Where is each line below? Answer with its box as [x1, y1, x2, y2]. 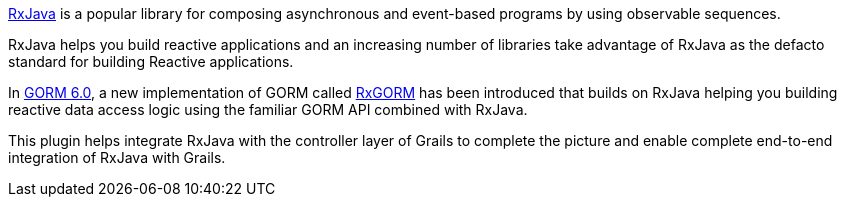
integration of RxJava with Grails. [8, 149, 226, 166]
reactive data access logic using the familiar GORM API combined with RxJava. [8, 101, 528, 118]
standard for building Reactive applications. [8, 53, 294, 70]
